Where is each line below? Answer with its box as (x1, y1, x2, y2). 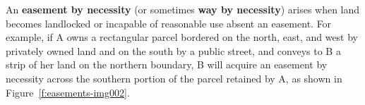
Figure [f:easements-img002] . (6, 85, 130, 99)
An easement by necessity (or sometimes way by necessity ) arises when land (6, 2, 360, 16)
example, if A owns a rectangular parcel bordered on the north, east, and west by (6, 30, 359, 44)
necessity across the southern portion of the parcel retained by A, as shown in (6, 70, 342, 85)
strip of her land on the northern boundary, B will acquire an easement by (6, 57, 328, 72)
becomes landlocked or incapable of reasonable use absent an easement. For (6, 16, 332, 30)
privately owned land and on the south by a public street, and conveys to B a (6, 43, 341, 58)
